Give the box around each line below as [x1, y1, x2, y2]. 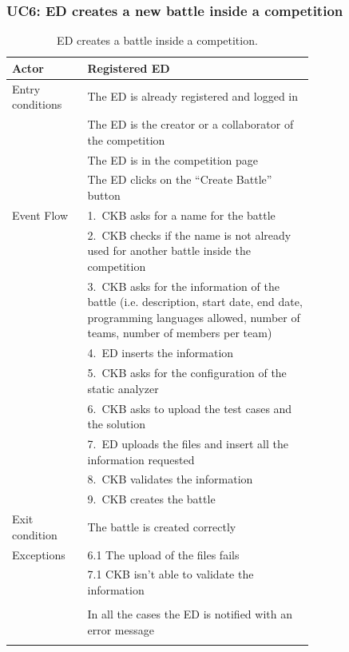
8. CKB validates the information [87, 471, 253, 487]
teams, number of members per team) [87, 324, 272, 341]
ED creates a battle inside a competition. [57, 32, 258, 49]
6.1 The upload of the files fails [87, 546, 240, 563]
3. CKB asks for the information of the [87, 277, 280, 294]
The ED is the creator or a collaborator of [87, 116, 294, 133]
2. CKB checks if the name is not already [87, 226, 291, 243]
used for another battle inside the [87, 242, 251, 259]
